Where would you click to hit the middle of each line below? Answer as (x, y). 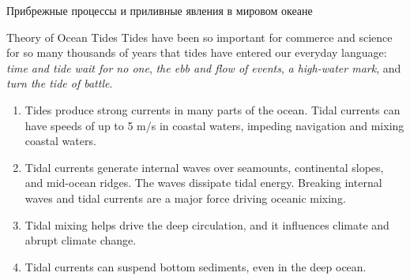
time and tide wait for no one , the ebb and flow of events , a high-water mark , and (204, 67)
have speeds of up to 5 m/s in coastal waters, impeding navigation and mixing (214, 125)
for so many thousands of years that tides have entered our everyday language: (197, 52)
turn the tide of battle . (60, 83)
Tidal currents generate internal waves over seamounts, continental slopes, (204, 167)
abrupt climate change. (81, 240)
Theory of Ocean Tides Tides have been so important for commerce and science (199, 37)
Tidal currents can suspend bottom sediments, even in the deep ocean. (196, 266)
